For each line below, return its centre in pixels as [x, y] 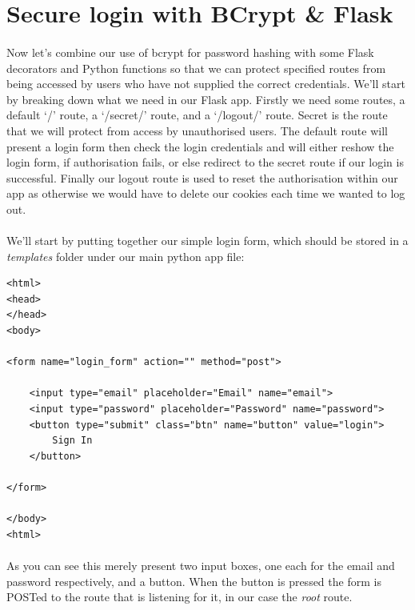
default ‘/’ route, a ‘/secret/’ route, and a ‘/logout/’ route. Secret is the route [197, 115]
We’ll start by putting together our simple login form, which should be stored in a [207, 241]
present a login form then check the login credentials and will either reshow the [200, 146]
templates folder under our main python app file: [126, 256]
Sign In [72, 441]
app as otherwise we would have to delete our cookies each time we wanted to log [206, 193]
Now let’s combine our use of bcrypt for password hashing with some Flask [190, 52]
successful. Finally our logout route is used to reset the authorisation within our [202, 177]
